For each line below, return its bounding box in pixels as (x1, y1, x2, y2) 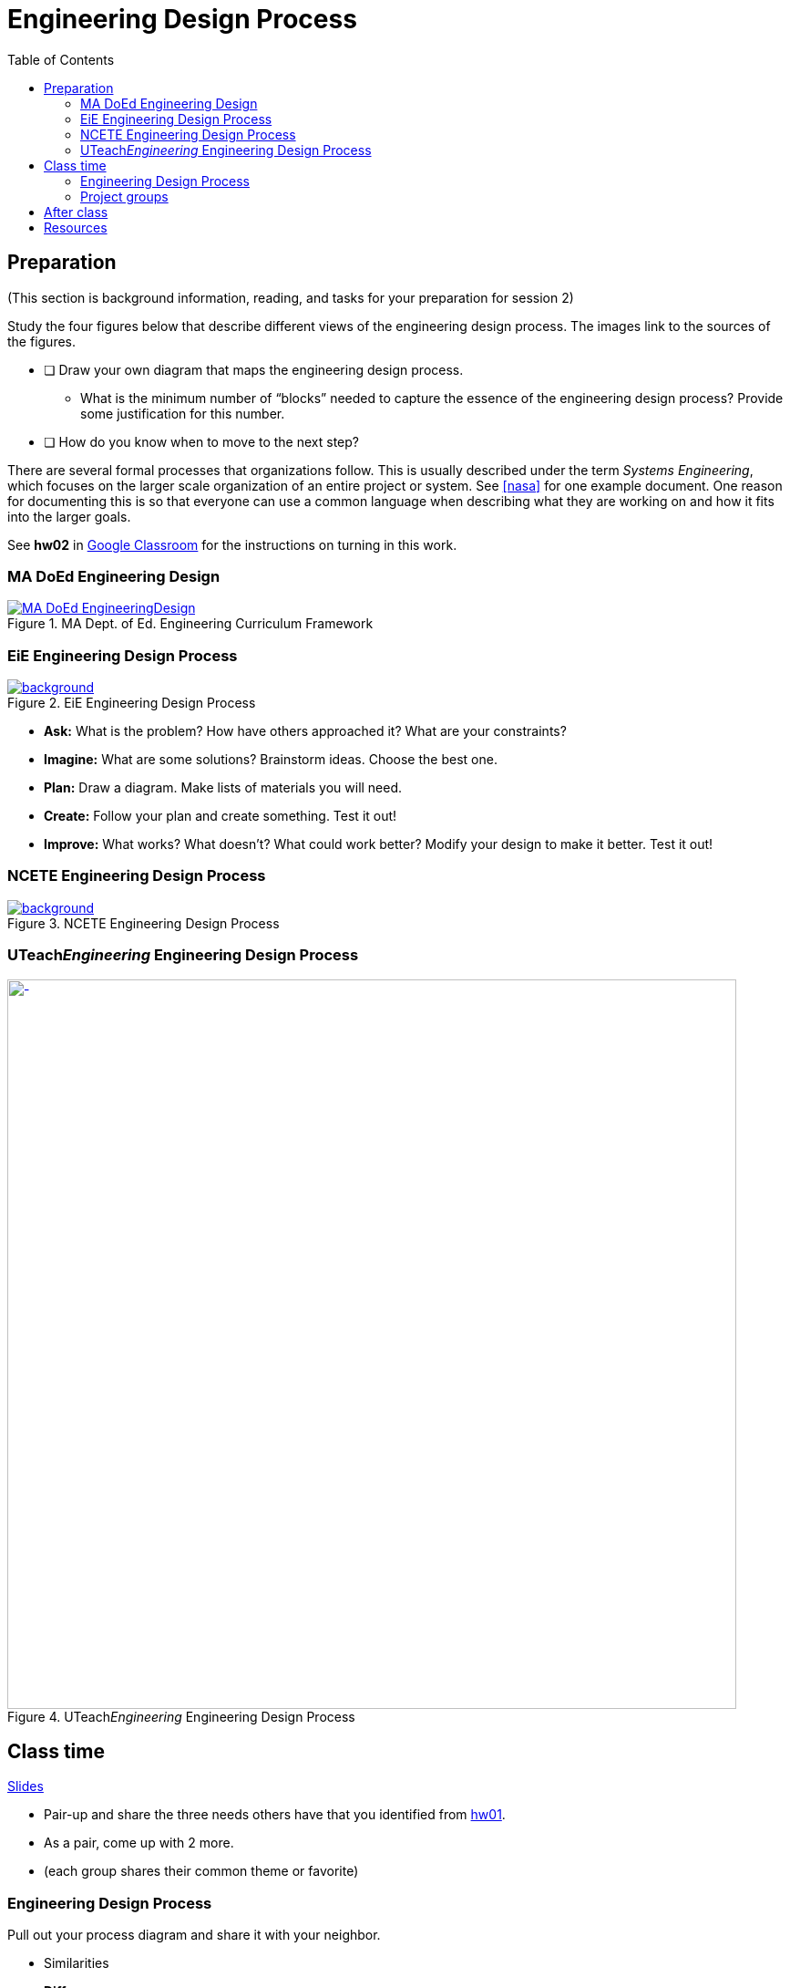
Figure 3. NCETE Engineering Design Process (7, 915, 280, 931)
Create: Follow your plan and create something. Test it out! (44, 808, 397, 824)
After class (44, 203, 108, 220)
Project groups (80, 188, 169, 204)
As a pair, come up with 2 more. (44, 1835, 234, 1851)
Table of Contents (7, 51, 115, 67)
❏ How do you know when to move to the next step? (44, 433, 360, 450)
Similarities (44, 1955, 109, 1972)
